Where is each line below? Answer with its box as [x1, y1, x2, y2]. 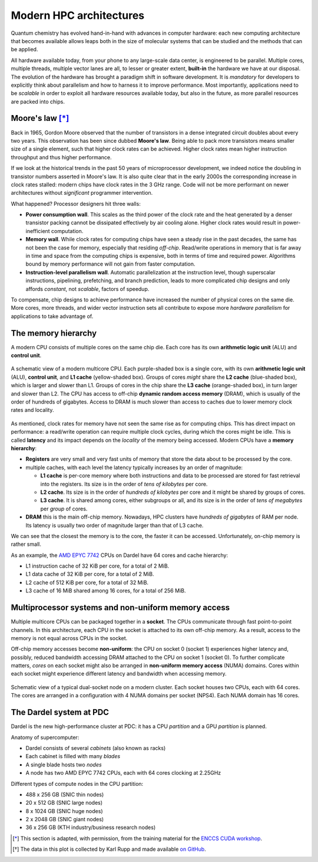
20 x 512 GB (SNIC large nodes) [25, 799, 103, 807]
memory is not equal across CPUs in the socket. [11, 634, 128, 641]
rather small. [11, 540, 41, 548]
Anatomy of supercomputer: [11, 733, 79, 740]
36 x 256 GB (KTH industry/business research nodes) [25, 824, 156, 831]
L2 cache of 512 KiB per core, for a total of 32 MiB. [25, 579, 149, 586]
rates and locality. [11, 407, 54, 414]
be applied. [11, 46, 38, 53]
